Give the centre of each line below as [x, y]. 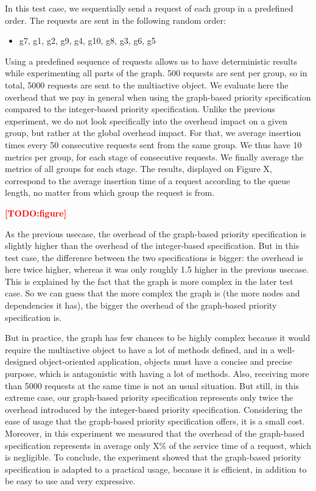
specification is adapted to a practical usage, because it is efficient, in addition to [156, 469]
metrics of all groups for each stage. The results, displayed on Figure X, [139, 169]
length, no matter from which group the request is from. [110, 192]
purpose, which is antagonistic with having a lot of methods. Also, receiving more [157, 374]
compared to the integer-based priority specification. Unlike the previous [140, 109]
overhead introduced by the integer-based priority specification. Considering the [154, 409]
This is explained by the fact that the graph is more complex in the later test [149, 281]
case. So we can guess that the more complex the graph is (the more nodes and [153, 293]
